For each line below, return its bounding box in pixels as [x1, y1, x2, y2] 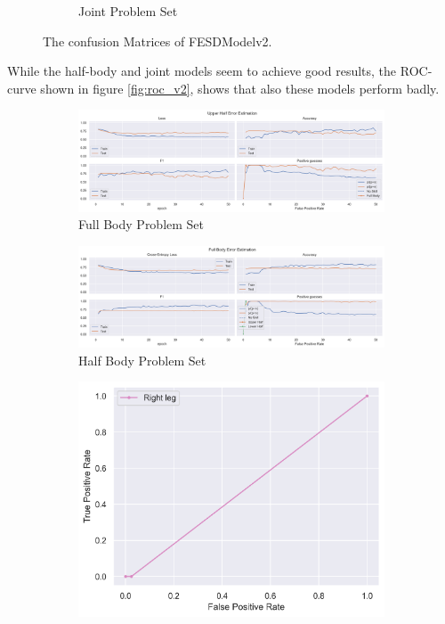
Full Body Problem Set [78, 215, 205, 234]
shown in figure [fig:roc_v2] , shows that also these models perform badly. [40, 78, 440, 97]
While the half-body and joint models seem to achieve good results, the [7, 62, 397, 80]
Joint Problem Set [78, 2, 178, 20]
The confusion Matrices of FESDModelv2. [43, 31, 272, 50]
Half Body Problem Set [78, 350, 206, 369]
